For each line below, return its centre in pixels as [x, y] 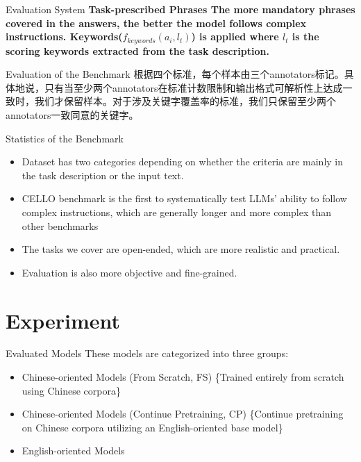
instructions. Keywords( [64, 36]
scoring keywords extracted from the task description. [137, 50]
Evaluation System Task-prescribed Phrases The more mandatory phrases [180, 9]
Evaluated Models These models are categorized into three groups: [147, 353]
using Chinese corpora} [71, 390]
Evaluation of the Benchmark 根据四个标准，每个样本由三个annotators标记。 [175, 74]
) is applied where [235, 36]
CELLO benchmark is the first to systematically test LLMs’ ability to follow [184, 198]
